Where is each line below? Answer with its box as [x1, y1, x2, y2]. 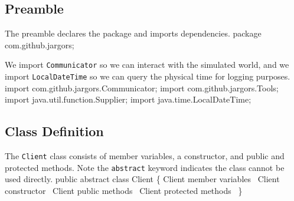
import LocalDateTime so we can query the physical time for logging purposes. [5, 70, 290, 83]
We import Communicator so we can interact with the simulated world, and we [5, 58, 289, 71]
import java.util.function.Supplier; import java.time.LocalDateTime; [5, 93, 251, 106]
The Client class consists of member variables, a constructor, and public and [5, 150, 285, 162]
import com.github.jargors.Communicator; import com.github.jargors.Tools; [5, 81, 279, 94]
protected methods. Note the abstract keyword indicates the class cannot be [5, 161, 285, 173]
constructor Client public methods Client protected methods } [5, 184, 243, 196]
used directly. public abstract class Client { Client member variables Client [5, 173, 280, 185]
